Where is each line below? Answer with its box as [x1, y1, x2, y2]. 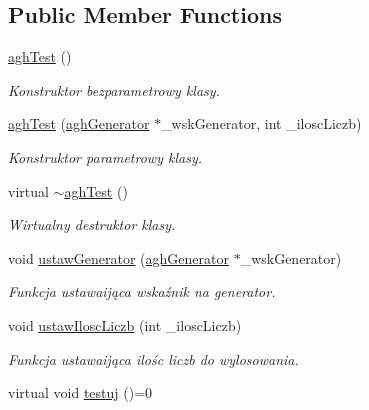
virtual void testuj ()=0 [8, 382, 153, 403]
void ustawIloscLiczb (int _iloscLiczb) [8, 314, 242, 335]
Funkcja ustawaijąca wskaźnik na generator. [8, 281, 276, 302]
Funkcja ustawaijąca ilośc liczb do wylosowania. [8, 348, 299, 369]
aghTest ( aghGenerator [8, 113, 150, 134]
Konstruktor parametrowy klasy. [8, 146, 202, 167]
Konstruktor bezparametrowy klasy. [8, 79, 220, 100]
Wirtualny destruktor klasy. [8, 214, 176, 235]
